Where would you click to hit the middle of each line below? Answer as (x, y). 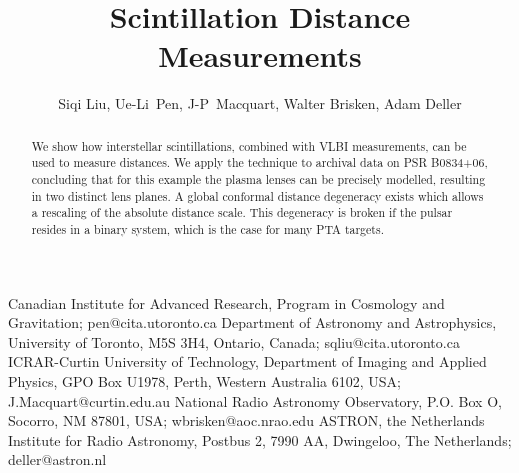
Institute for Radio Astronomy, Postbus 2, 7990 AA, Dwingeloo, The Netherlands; (260, 439)
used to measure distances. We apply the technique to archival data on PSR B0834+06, (259, 162)
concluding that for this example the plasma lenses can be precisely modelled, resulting (258, 179)
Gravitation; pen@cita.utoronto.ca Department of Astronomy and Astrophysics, (252, 322)
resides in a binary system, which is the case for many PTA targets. (207, 228)
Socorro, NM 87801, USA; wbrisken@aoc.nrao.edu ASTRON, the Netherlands (246, 420)
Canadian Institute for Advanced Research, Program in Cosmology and (226, 302)
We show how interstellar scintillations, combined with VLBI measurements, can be (249, 145)
